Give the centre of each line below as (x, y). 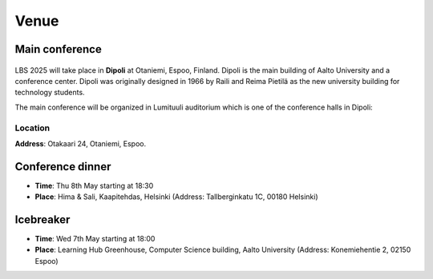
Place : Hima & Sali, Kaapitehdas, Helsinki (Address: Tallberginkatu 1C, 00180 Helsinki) (176, 197)
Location (32, 128)
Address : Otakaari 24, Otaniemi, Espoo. (81, 143)
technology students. (50, 93)
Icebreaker (42, 219)
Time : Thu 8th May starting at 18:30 (94, 185)
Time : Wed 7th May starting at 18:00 (95, 239)
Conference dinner (63, 167)
